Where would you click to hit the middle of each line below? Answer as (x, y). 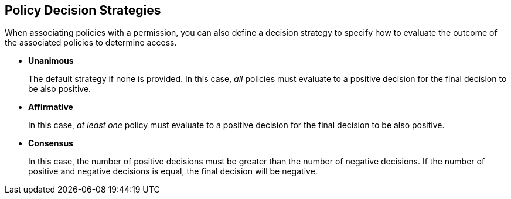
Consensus (51, 143)
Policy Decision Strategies (83, 10)
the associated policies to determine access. (91, 43)
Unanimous (51, 61)
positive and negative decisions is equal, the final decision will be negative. (173, 171)
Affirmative (51, 107)
